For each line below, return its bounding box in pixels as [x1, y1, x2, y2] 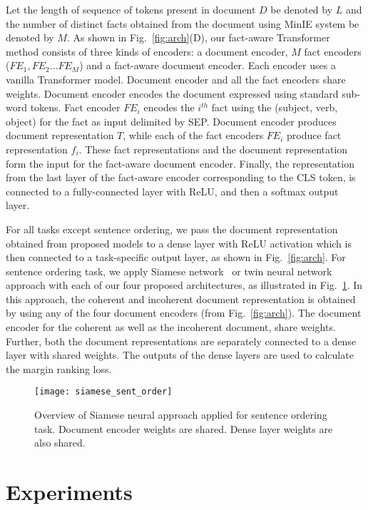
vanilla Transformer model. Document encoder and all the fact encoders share [6, 71, 346, 86]
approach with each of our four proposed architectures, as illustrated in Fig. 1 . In [6, 277, 363, 292]
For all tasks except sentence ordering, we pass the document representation [6, 221, 338, 236]
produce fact [287, 128, 342, 143]
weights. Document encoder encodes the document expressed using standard [6, 86, 339, 101]
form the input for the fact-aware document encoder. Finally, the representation [6, 155, 354, 170]
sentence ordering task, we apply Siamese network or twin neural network [6, 263, 332, 278]
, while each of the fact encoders [123, 128, 264, 143]
